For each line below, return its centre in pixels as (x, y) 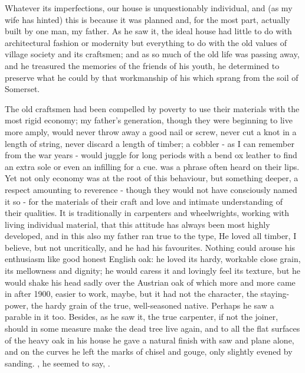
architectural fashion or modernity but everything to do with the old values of (146, 42)
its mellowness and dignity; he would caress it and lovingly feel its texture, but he (153, 271)
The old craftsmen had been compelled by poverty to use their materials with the (152, 108)
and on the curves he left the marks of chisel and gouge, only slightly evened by (149, 351)
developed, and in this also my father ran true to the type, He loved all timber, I (151, 236)
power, (17, 305)
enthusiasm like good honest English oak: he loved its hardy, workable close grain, (153, 259)
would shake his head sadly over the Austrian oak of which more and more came (150, 282)
